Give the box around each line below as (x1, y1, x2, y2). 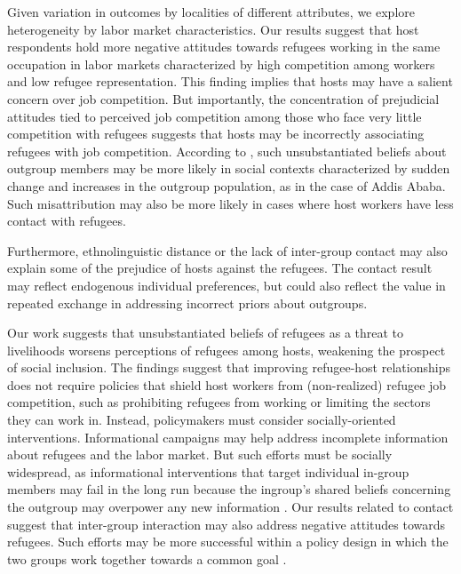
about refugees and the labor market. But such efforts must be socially (7, 445, 393, 464)
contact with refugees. (7, 211, 126, 230)
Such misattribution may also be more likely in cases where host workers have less (7, 194, 454, 212)
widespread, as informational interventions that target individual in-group (7, 462, 409, 481)
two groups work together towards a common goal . (7, 549, 287, 568)
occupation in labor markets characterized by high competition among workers (7, 54, 435, 73)
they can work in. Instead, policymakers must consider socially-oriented (7, 411, 396, 429)
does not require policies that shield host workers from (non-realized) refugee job (7, 375, 447, 394)
